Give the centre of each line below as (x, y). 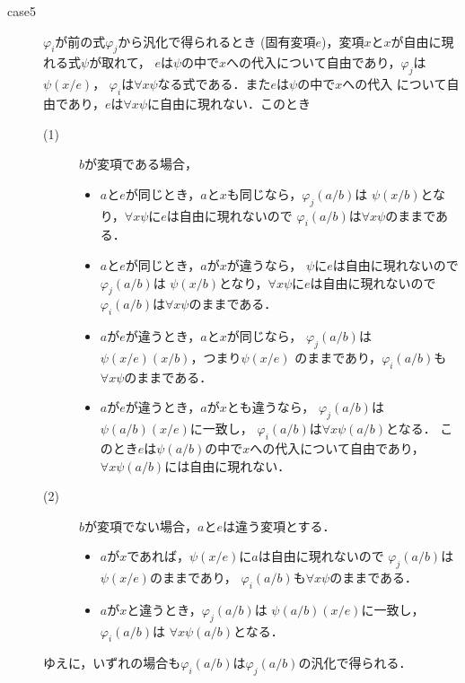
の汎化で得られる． (355, 663)
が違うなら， (264, 264)
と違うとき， (164, 609)
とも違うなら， (271, 407)
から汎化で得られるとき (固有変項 (217, 41)
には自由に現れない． (228, 465)
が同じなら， (264, 336)
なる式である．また (214, 84)
